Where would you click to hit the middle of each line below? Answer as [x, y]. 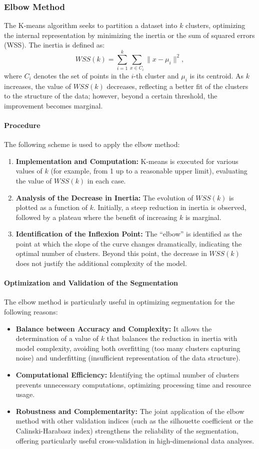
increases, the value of [37, 86]
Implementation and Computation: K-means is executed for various [127, 161]
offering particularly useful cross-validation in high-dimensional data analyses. [135, 440]
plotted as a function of [52, 207]
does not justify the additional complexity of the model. [101, 263]
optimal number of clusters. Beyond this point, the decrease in [111, 253]
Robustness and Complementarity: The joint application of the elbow [130, 411]
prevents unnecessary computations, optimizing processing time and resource [133, 384]
